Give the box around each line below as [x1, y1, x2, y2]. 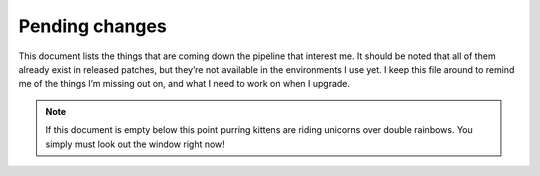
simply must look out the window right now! [45, 138, 225, 150]
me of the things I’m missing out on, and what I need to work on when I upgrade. [18, 78, 350, 90]
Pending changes [18, 15, 167, 37]
